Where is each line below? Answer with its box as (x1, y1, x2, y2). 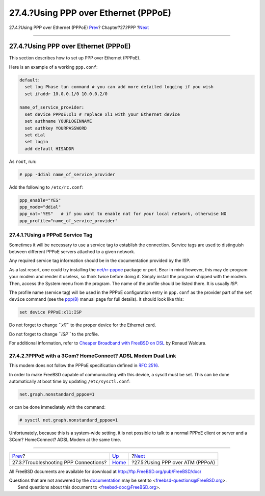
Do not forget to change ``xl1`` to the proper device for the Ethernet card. (9, 322, 157, 328)
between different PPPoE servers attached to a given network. (9, 248, 135, 255)
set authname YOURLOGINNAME (25, 118, 92, 124)
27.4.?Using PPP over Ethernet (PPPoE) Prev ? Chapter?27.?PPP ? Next (9, 25, 149, 30)
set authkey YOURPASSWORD (25, 125, 87, 131)
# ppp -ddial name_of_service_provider (19, 172, 115, 177)
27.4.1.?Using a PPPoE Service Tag (9, 232, 93, 238)
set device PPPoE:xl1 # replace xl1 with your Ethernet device (25, 111, 180, 117)
